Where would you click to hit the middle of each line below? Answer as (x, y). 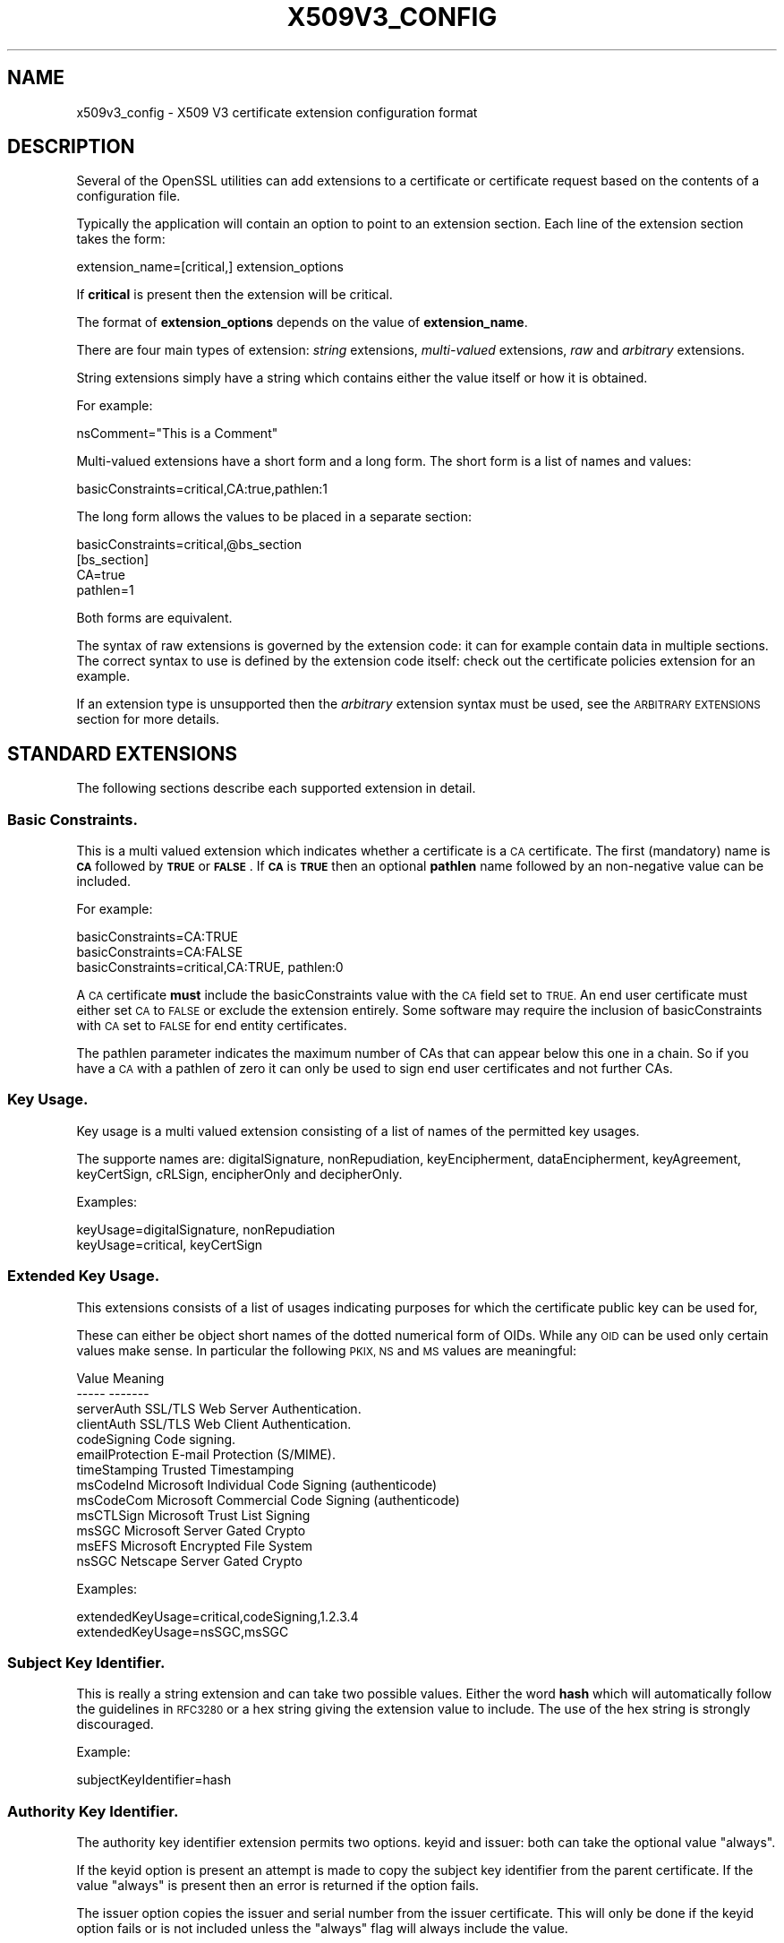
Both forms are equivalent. (154, 618)
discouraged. (115, 1724)
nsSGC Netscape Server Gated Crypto (189, 1560)
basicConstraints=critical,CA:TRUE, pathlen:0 (210, 967)
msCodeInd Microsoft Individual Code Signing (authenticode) (256, 1484)
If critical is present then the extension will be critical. (234, 295)
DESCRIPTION (71, 147)
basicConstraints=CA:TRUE (158, 937)
